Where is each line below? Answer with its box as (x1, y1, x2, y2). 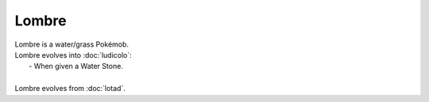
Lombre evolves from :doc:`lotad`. (14, 84, 126, 93)
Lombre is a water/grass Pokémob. (14, 40, 129, 49)
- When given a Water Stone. (29, 62, 123, 71)
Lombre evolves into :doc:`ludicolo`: (14, 50, 133, 59)
